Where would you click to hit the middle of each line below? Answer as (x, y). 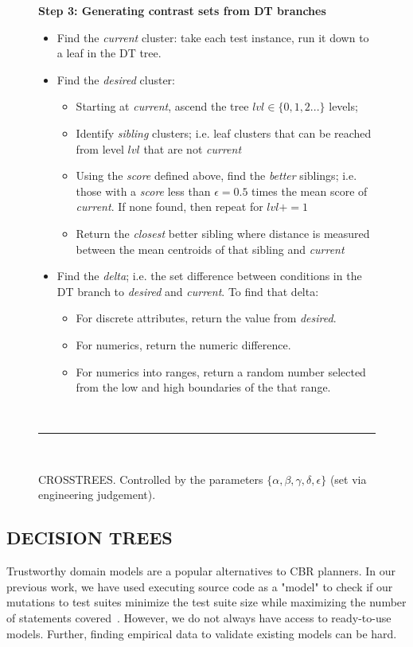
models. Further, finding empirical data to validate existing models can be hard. (202, 633)
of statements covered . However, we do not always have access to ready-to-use (199, 618)
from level (100, 148)
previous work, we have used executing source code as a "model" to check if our (200, 586)
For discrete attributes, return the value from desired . (206, 318)
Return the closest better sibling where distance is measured (223, 233)
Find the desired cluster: (116, 79)
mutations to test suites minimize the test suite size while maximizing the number (206, 602)
